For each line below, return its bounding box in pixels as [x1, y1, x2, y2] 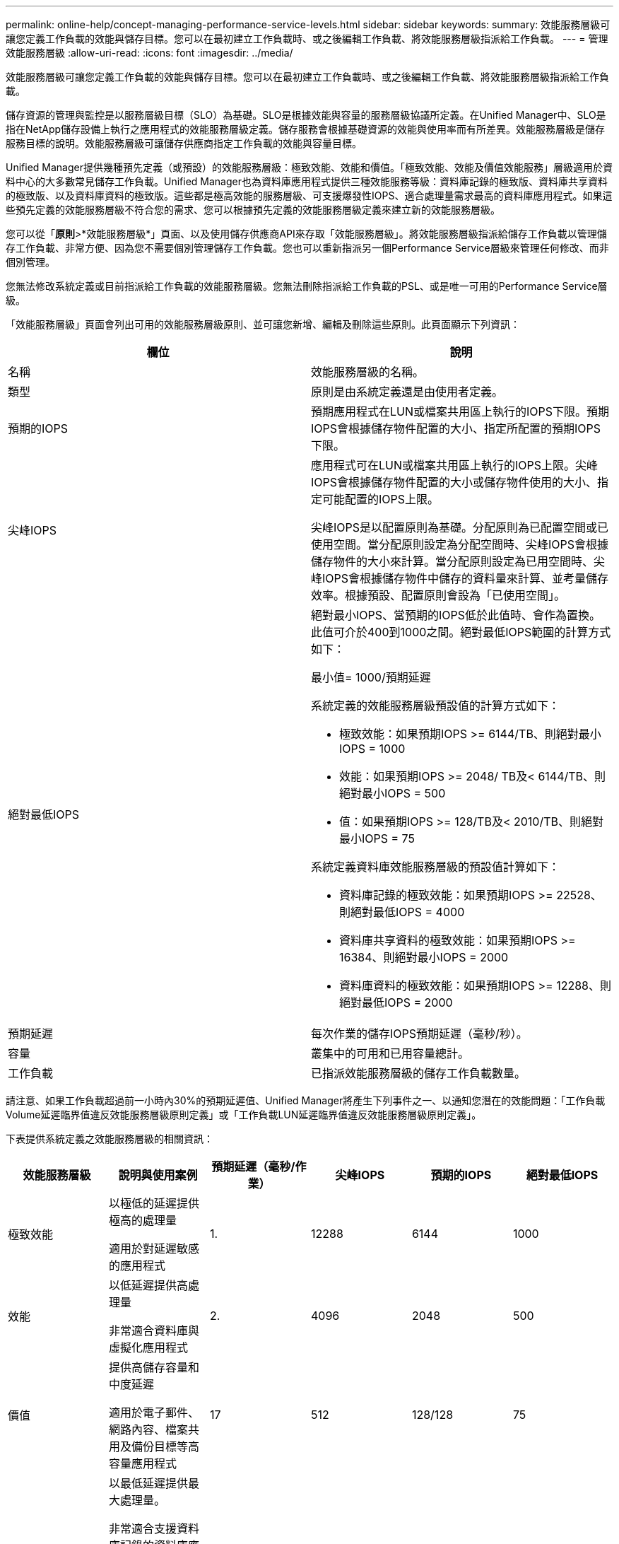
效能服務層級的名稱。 [311, 365, 425, 379]
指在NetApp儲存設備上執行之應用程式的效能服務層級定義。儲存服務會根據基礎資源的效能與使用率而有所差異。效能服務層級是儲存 [6, 123, 606, 135]
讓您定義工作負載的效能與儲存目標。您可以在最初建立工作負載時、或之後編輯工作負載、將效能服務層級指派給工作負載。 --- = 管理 [6, 33, 608, 45]
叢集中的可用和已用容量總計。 [311, 1046, 470, 1060]
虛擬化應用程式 [108, 1340, 188, 1355]
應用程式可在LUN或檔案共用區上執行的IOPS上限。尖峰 [311, 458, 599, 472]
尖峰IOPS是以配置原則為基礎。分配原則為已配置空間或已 [311, 520, 609, 534]
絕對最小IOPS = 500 [339, 786, 446, 800]
